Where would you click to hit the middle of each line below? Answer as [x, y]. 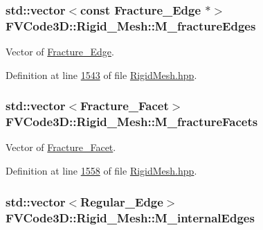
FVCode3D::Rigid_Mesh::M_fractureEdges [131, 25]
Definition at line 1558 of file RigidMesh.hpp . [101, 171]
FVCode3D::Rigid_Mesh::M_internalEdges [130, 217]
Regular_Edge [122, 201]
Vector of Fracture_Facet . [61, 147]
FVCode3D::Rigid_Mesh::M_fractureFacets [132, 122]
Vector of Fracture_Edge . [60, 52]
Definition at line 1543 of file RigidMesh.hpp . [101, 74]
